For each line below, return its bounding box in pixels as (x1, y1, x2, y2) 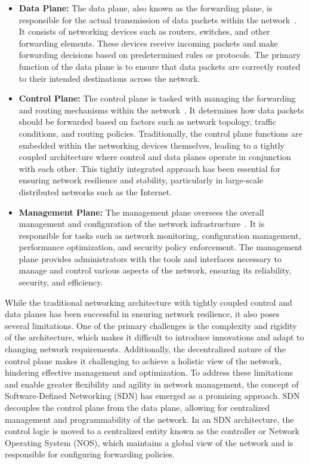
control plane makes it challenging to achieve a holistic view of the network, (5, 354, 282, 367)
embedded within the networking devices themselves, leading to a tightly (18, 139, 285, 151)
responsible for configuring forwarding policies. (5, 448, 175, 460)
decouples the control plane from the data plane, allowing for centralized (5, 401, 270, 413)
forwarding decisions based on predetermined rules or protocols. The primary (18, 48, 301, 61)
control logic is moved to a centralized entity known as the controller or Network (5, 425, 299, 437)
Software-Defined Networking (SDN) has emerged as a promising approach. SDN (5, 389, 300, 402)
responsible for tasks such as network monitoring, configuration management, (18, 229, 301, 241)
